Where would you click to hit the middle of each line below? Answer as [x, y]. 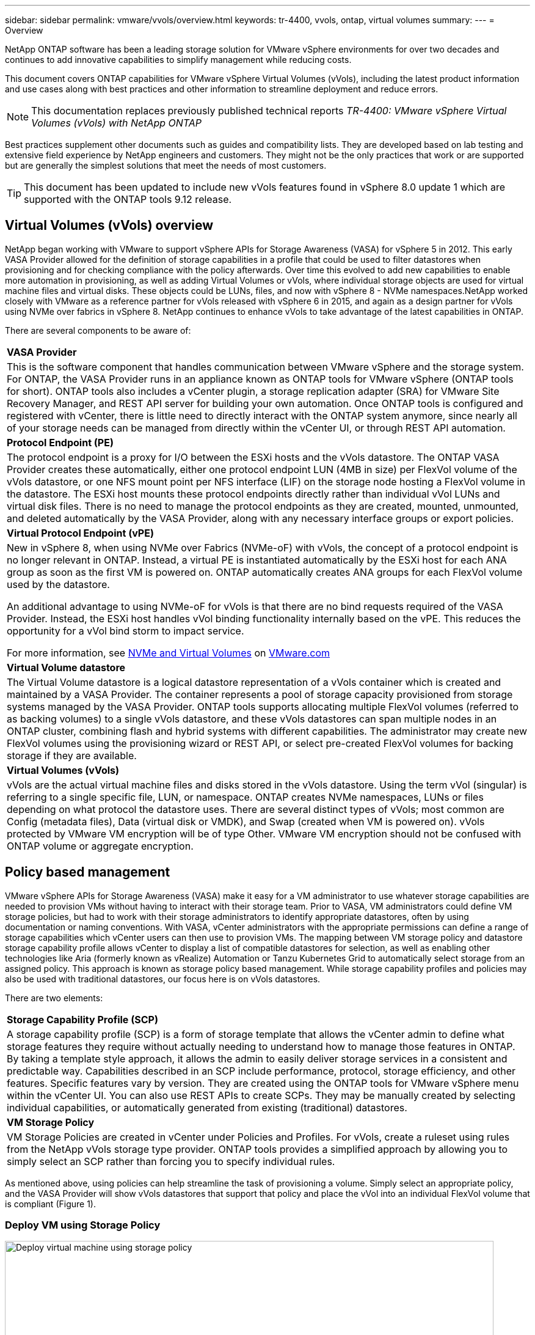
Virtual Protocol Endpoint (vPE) [80, 533]
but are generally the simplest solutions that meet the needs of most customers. [166, 165]
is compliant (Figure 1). [50, 1204]
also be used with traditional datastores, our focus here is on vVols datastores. [163, 979]
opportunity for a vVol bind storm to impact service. [126, 631]
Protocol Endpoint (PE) [60, 442]
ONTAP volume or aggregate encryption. [100, 846]
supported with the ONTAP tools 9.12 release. [128, 199]
